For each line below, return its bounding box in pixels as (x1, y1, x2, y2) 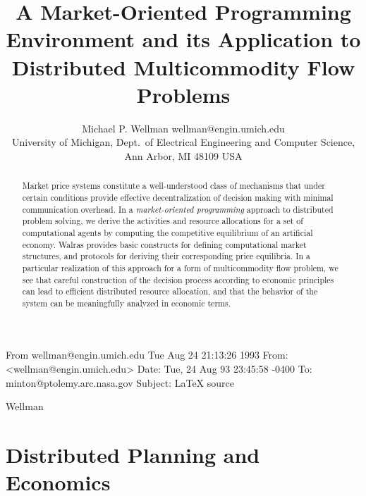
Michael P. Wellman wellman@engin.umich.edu (82, 120, 285, 135)
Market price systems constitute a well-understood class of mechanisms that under (22, 180, 325, 192)
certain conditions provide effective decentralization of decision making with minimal (22, 191, 334, 203)
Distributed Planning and (6, 440, 260, 469)
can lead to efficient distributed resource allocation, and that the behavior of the (22, 285, 318, 297)
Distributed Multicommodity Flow (11, 52, 355, 81)
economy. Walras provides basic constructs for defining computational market (22, 238, 307, 250)
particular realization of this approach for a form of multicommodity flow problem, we (22, 261, 338, 273)
